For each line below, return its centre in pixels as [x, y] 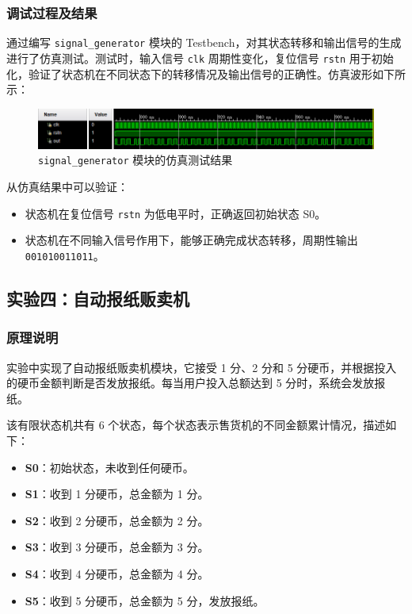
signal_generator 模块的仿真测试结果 [135, 160]
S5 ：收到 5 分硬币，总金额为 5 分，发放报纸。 [145, 600]
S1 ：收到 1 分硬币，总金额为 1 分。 [117, 494]
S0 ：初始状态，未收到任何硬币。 [109, 467]
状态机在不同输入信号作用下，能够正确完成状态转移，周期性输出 [191, 240]
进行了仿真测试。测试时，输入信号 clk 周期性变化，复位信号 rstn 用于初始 [200, 58]
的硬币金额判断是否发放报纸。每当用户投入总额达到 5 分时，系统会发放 [191, 383]
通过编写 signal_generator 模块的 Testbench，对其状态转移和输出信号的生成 [204, 42]
